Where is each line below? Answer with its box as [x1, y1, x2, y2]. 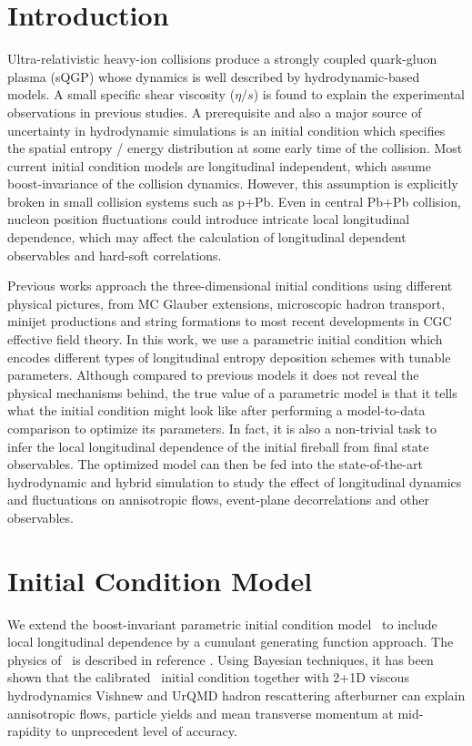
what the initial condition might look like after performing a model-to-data [7, 401, 426, 420]
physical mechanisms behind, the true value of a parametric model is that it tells [7, 383, 457, 402]
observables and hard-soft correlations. [7, 245, 222, 264]
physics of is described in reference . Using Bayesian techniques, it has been [7, 649, 434, 669]
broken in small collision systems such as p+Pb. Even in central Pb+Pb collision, [7, 191, 461, 210]
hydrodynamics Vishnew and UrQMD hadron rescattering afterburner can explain [7, 686, 466, 705]
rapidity [7, 721, 52, 741]
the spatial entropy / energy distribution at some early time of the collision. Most [7, 138, 463, 158]
